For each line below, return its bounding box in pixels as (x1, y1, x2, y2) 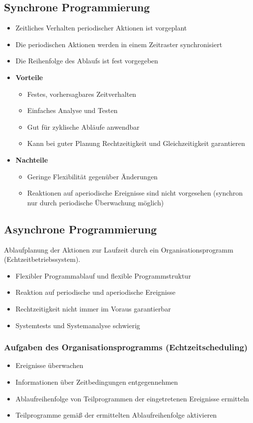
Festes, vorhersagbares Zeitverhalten (27, 88, 137, 99)
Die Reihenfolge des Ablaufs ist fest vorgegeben (15, 56, 158, 66)
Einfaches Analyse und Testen (27, 105, 118, 115)
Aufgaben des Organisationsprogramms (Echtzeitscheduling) (4, 341, 248, 353)
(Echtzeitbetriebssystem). (4, 254, 81, 264)
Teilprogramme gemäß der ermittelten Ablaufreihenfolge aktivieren (15, 410, 217, 420)
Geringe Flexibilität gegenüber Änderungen (27, 171, 158, 181)
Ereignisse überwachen (15, 360, 84, 370)
